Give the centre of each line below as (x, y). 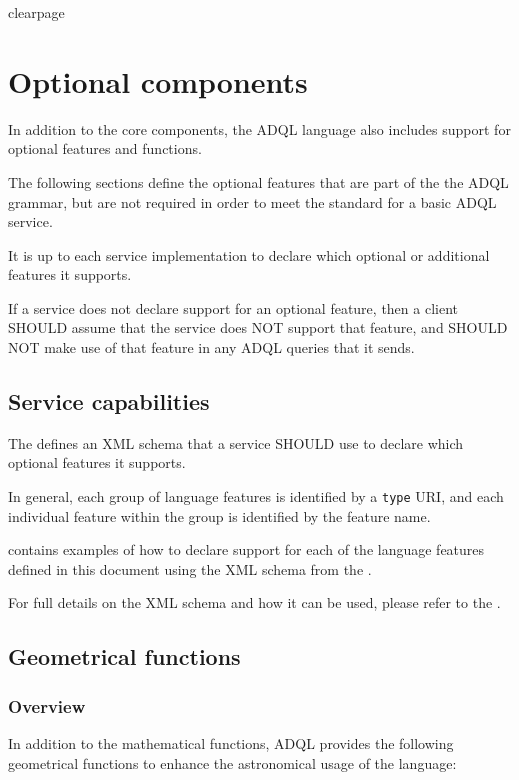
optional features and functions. (105, 148)
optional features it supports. (97, 462)
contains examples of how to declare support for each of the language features (246, 549)
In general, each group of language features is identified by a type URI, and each (256, 496)
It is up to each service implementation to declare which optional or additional (249, 254)
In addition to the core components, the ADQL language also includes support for (259, 128)
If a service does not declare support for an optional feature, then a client (233, 307)
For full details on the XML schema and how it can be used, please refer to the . (254, 602)
